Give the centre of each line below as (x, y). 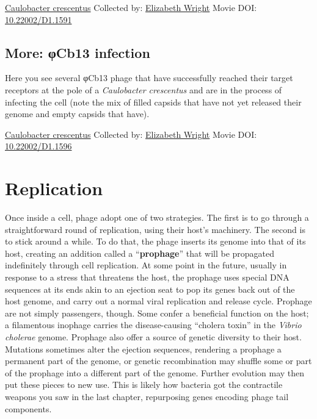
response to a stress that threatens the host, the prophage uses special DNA (147, 277)
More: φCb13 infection (78, 52)
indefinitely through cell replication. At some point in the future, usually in (146, 265)
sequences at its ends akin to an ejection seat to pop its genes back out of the (150, 289)
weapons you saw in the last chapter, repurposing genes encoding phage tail (147, 396)
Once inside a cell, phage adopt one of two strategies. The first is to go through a (157, 217)
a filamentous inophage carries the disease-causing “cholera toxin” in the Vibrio (153, 325)
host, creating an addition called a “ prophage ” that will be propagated (140, 253)
